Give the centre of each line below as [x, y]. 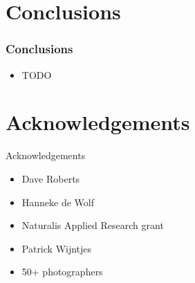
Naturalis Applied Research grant [93, 225]
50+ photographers [62, 272]
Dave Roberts [51, 178]
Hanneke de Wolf [58, 202]
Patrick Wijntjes [57, 248]
